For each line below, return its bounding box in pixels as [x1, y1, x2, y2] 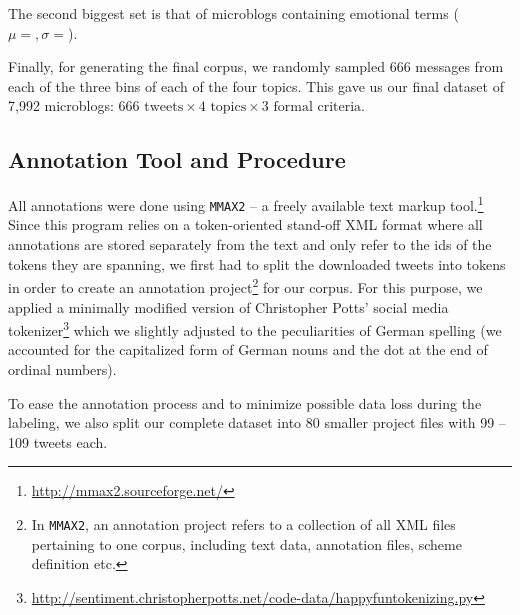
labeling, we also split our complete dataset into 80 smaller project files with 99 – [8, 412, 506, 433]
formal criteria [273, 100, 362, 115]
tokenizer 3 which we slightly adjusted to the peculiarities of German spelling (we [8, 317, 502, 340]
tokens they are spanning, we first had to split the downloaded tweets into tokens [8, 253, 506, 274]
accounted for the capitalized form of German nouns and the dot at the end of [8, 339, 488, 360]
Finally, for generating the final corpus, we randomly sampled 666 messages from [8, 56, 504, 77]
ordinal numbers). [8, 358, 117, 379]
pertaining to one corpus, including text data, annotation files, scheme [31, 533, 462, 554]
